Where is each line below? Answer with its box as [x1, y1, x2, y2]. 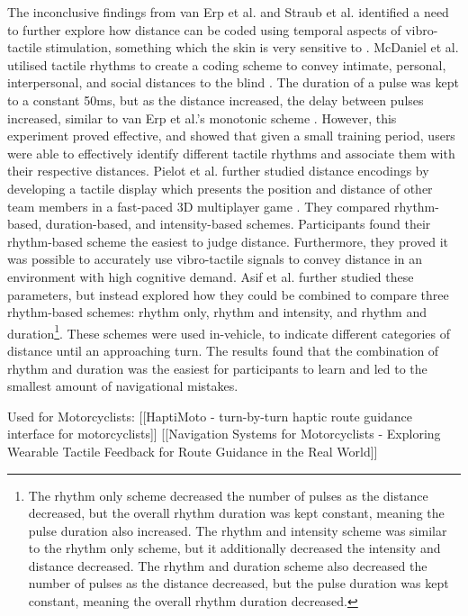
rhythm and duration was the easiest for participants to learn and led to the [7, 358, 427, 377]
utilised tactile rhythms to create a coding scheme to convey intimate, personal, [7, 55, 446, 74]
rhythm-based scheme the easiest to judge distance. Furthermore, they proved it [7, 231, 448, 250]
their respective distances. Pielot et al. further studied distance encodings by [7, 161, 429, 180]
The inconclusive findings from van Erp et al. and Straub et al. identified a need [7, 3, 449, 21]
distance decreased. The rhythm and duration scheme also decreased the [28, 556, 427, 575]
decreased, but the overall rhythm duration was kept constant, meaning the [28, 503, 445, 522]
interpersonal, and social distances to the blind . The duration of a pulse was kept [7, 73, 459, 92]
